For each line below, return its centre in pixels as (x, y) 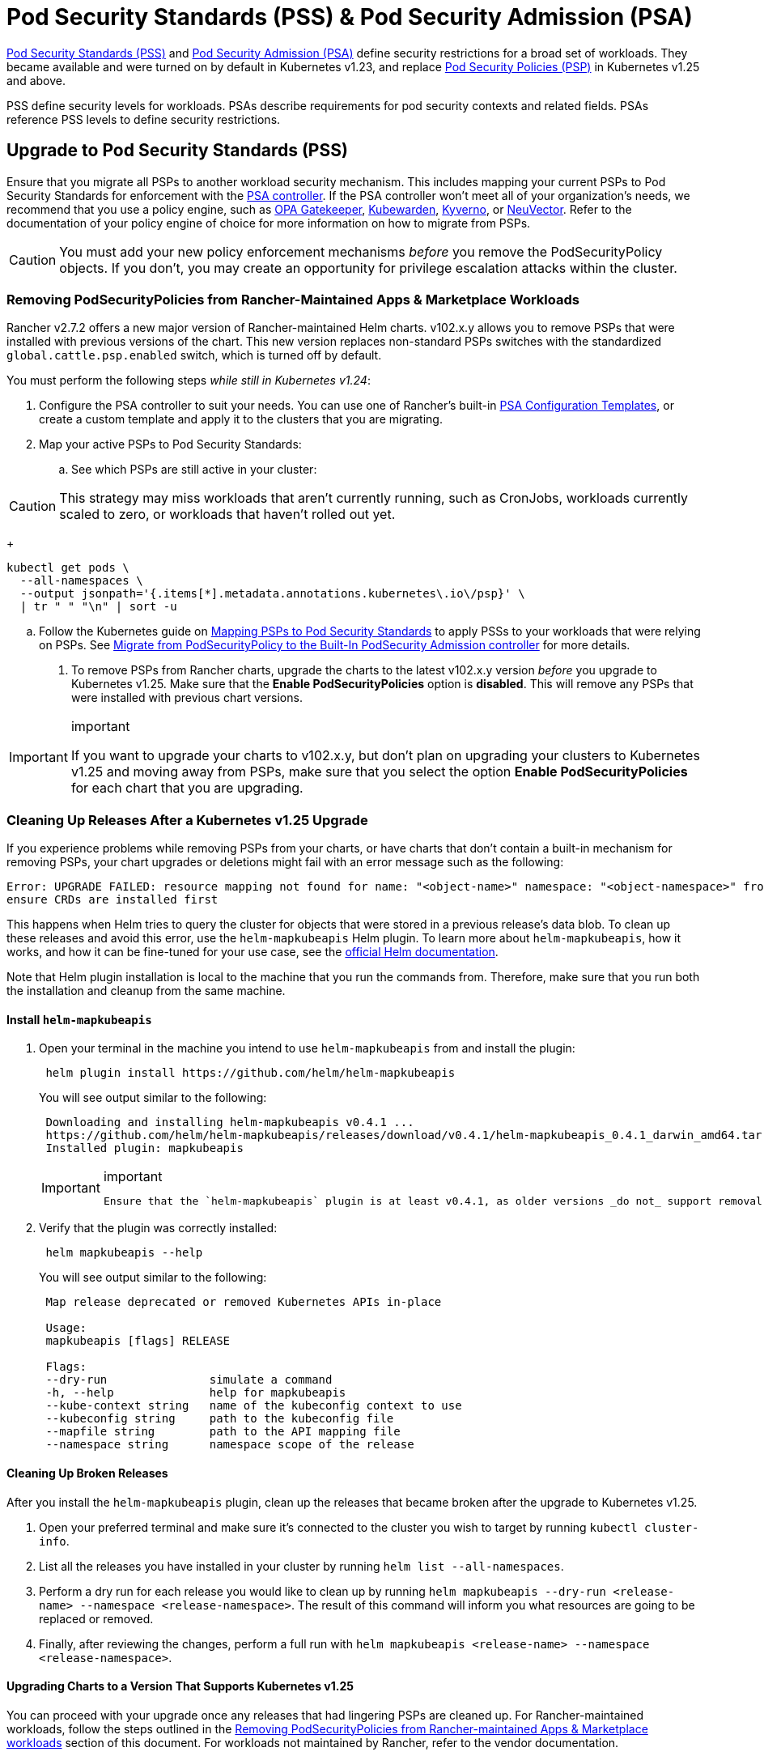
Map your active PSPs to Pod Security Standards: (170, 444)
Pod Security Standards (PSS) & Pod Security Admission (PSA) (350, 17)
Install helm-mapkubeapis (79, 1019)
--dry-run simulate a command (189, 1380)
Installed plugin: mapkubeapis (144, 1148)
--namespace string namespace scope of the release (230, 1445)
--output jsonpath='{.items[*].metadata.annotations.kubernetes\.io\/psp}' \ (272, 594)
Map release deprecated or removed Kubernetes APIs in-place (244, 1302)
